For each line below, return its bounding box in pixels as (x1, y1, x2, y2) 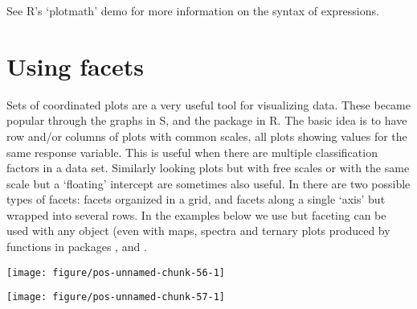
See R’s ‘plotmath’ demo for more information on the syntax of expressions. (6, 2, 379, 19)
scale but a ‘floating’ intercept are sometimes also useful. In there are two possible (6, 175, 411, 192)
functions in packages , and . (6, 238, 147, 255)
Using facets (6, 49, 144, 82)
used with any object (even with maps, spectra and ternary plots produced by (6, 222, 390, 239)
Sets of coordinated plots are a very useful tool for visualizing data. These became (6, 96, 411, 113)
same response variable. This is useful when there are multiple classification (6, 143, 378, 160)
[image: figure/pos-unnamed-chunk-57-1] (6, 291, 226, 303)
